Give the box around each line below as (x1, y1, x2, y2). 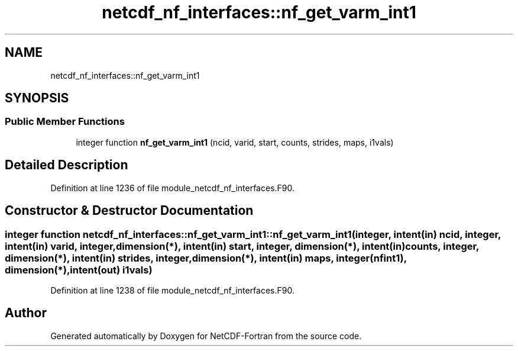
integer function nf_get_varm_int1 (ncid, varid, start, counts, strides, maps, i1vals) (76, 137, 394, 147)
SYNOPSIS (5, 91, 69, 106)
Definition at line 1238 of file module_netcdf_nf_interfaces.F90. (50, 285, 294, 295)
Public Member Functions (5, 115, 125, 128)
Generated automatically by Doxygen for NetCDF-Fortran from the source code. (50, 330, 362, 341)
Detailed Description (5, 157, 128, 173)
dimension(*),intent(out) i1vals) (5, 263, 153, 276)
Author (5, 305, 47, 321)
